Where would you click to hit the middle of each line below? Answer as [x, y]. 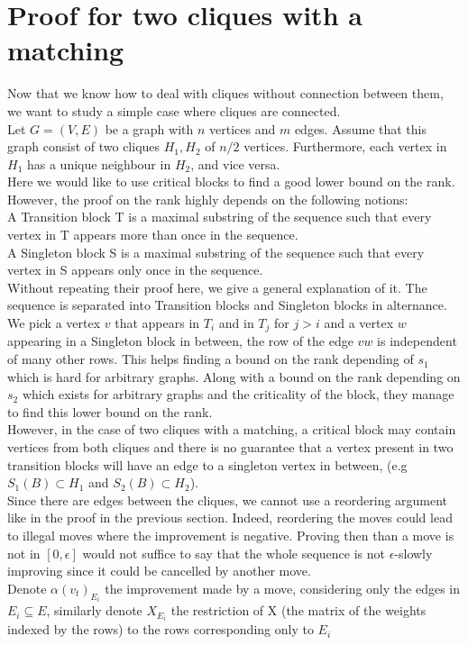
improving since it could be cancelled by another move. [159, 571]
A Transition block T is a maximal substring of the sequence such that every [220, 217]
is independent [417, 341]
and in [236, 323]
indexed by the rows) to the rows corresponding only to [161, 629]
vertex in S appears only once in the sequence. [135, 270]
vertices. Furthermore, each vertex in [345, 146]
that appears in [157, 323]
